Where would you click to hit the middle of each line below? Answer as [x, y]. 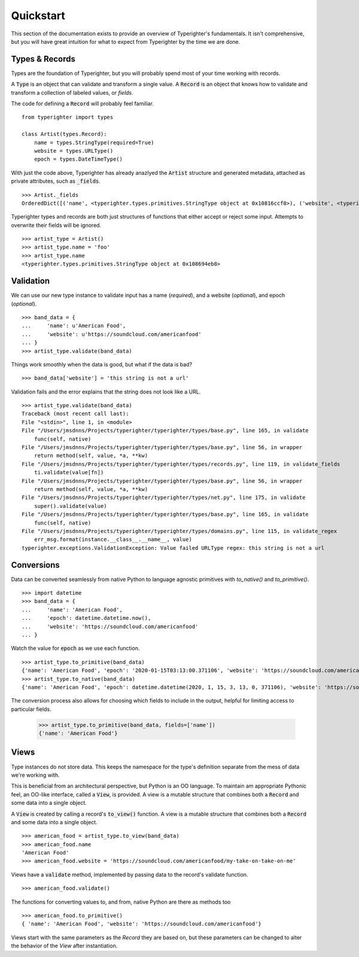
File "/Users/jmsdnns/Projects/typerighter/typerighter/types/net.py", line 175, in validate [164, 498]
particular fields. [31, 709]
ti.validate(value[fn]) [69, 473]
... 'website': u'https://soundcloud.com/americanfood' [112, 334]
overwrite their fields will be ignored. [56, 225]
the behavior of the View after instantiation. [64, 946]
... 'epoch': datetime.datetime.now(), [86, 618]
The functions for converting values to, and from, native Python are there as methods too [121, 902]
